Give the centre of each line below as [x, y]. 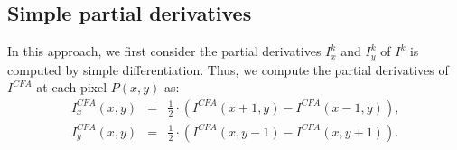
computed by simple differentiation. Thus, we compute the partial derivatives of [228, 69]
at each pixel [72, 87]
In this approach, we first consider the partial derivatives [164, 51]
